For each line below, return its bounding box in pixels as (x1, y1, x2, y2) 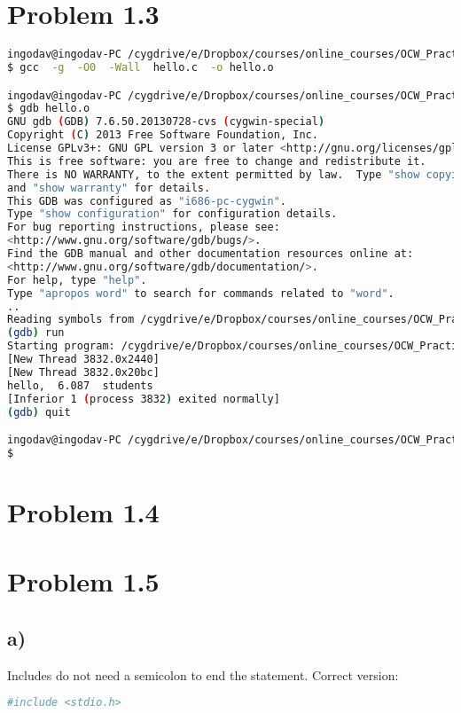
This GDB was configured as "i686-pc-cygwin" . (7, 194, 287, 208)
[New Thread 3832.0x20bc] (7, 365, 160, 379)
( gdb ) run (7, 326, 65, 340)
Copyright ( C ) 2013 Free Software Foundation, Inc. (7, 129, 318, 142)
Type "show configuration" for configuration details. (7, 208, 338, 221)
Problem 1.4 (7, 494, 160, 529)
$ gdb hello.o (7, 102, 90, 115)
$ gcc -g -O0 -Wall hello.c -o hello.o (7, 61, 274, 74)
